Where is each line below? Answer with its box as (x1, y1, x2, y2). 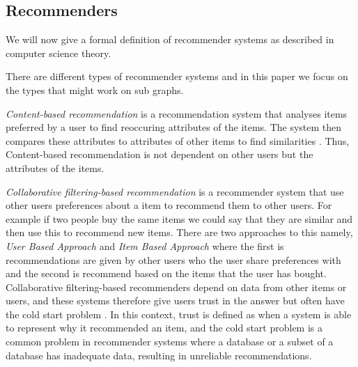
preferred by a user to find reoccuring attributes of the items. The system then (6, 120, 342, 134)
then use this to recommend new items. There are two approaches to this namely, (6, 225, 353, 240)
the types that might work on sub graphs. (6, 82, 184, 97)
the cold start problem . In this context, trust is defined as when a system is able (6, 306, 352, 321)
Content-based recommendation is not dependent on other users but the (6, 147, 313, 162)
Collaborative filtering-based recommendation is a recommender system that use (6, 184, 344, 198)
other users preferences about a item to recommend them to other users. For (6, 198, 332, 212)
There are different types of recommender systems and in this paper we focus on (6, 69, 348, 84)
